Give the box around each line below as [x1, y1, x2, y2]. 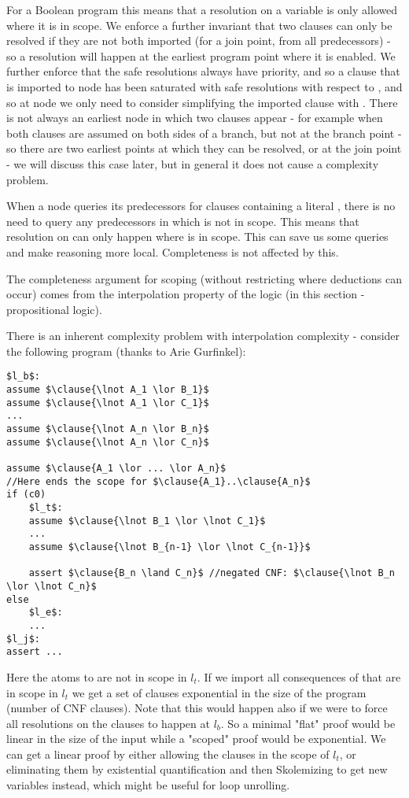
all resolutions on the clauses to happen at [6, 715, 210, 731]
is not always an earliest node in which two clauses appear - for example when [6, 109, 383, 126]
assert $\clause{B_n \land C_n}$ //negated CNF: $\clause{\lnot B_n [28, 567, 395, 579]
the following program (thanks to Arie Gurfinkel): [6, 342, 246, 359]
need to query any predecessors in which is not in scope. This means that [6, 212, 359, 229]
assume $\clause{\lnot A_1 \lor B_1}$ [6, 384, 209, 396]
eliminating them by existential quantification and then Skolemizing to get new [6, 761, 388, 778]
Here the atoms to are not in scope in [6, 668, 187, 685]
